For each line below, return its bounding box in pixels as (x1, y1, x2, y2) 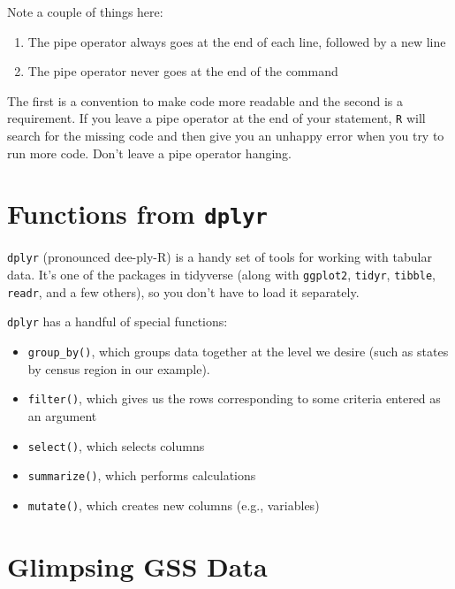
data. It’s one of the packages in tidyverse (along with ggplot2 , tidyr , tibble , (7, 265, 436, 284)
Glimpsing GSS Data (7, 547, 268, 584)
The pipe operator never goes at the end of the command (27, 62, 338, 80)
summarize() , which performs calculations (27, 466, 256, 485)
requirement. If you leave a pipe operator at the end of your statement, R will (7, 109, 426, 127)
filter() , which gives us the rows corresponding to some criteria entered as (27, 389, 441, 408)
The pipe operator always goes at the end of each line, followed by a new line (27, 32, 446, 50)
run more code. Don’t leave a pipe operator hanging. (7, 143, 292, 162)
